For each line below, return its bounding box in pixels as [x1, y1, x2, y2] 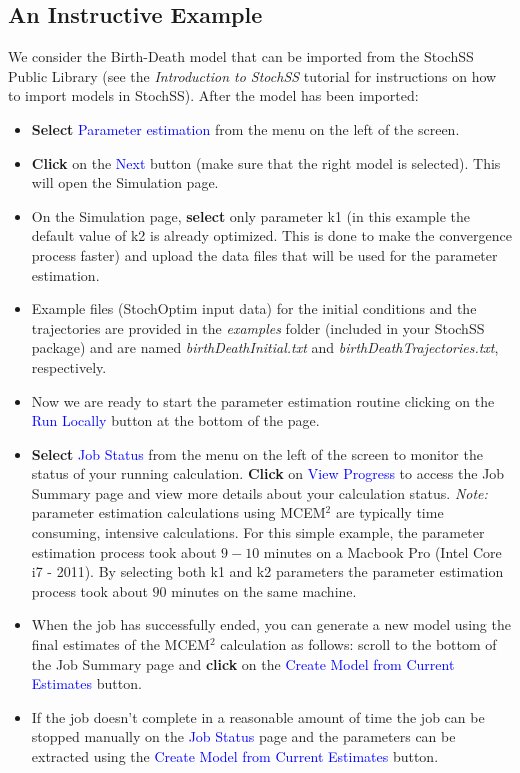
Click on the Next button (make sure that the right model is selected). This [31, 152, 501, 173]
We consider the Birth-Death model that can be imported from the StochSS [8, 46, 474, 67]
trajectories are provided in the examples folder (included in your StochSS [31, 317, 485, 338]
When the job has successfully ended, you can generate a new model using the [31, 614, 511, 635]
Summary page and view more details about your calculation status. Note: [31, 482, 488, 503]
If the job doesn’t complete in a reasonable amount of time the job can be [31, 706, 485, 727]
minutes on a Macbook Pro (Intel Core [263, 541, 502, 562]
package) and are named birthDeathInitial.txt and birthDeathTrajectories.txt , [31, 337, 499, 358]
